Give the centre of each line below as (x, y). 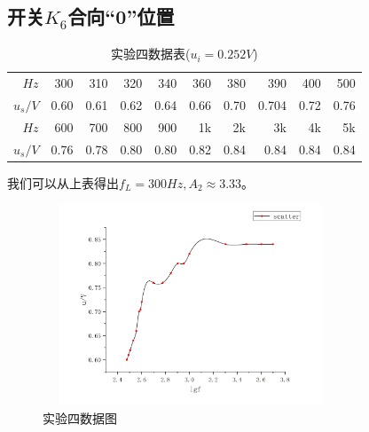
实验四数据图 (80, 417)
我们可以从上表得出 (63, 182)
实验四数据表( (150, 54)
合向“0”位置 (121, 16)
